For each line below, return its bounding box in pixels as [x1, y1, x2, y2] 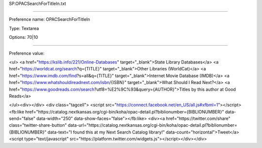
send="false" [9, 115, 36, 121]
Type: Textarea [9, 25, 39, 31]
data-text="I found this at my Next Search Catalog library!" [48, 129, 165, 135]
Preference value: [9, 50, 45, 56]
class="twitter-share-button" [9, 122, 67, 128]
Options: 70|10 [9, 34, 38, 40]
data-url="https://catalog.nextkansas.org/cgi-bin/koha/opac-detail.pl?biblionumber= [67, 122, 237, 128]
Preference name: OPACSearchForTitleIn [9, 16, 90, 22]
